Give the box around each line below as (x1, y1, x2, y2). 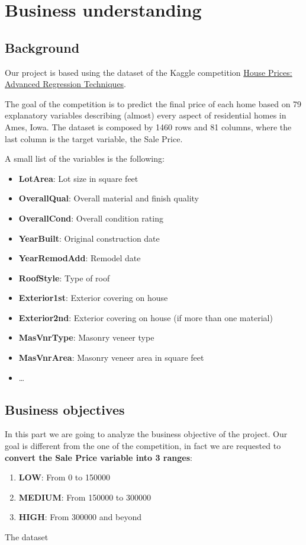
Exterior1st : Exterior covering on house (18, 291, 168, 304)
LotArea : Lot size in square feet (18, 172, 138, 184)
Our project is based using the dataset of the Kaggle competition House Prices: (5, 66, 292, 78)
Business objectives (5, 400, 125, 418)
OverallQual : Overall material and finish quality (18, 192, 199, 204)
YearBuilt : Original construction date (18, 232, 160, 244)
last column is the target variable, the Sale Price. (5, 132, 183, 145)
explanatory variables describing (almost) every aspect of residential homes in (5, 109, 286, 121)
